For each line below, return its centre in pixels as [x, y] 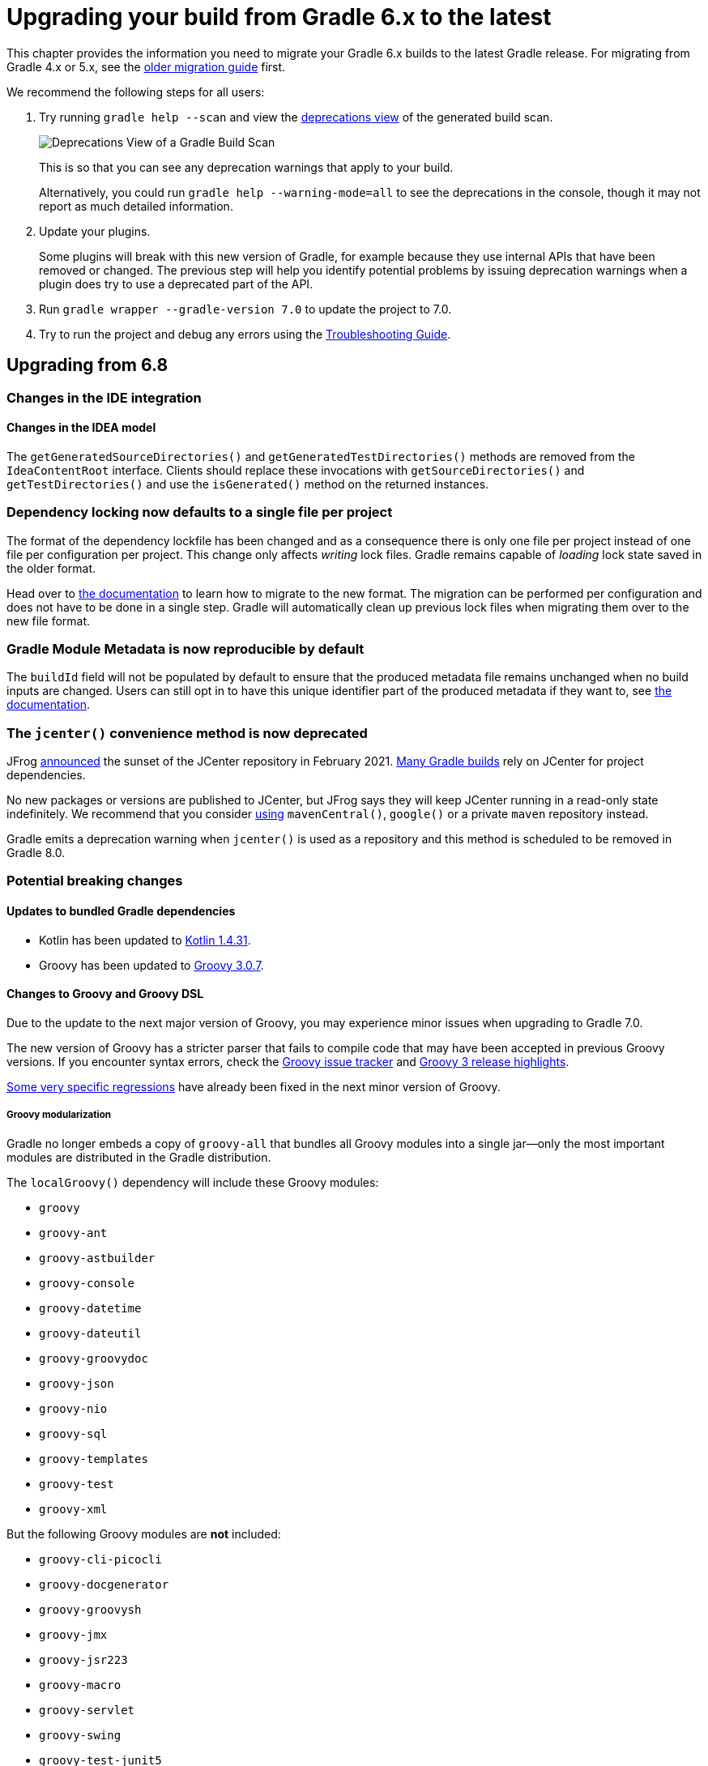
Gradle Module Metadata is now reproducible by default [186, 648]
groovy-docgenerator [104, 1584]
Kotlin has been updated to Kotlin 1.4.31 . [145, 940]
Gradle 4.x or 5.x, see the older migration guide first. [146, 66]
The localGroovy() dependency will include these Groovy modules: [193, 1182]
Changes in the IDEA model [81, 428]
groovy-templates [94, 1459]
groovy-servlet [87, 1710]
